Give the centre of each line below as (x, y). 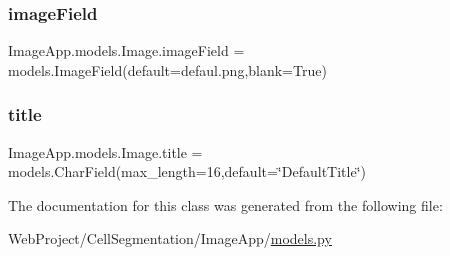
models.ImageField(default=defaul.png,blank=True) (167, 69)
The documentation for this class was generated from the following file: (225, 204)
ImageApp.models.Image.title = (105, 151)
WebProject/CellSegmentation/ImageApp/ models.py (170, 238)
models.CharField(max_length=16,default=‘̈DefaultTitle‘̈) (187, 171)
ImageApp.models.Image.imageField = (126, 50)
